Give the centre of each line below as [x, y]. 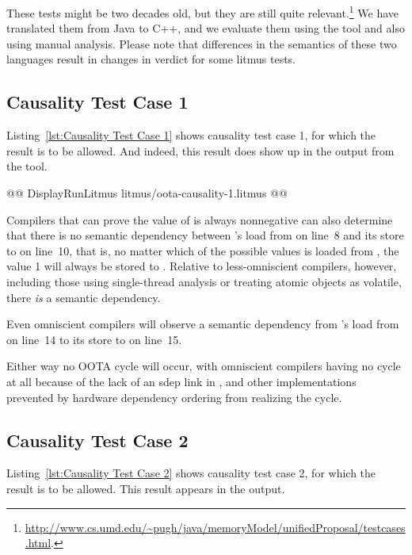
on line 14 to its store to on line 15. [94, 339]
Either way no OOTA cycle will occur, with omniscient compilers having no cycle [204, 366]
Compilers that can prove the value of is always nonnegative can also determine [200, 219]
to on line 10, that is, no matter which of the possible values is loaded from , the [203, 250]
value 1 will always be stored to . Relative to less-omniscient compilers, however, [202, 266]
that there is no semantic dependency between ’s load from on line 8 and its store [205, 235]
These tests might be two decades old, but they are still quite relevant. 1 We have [203, 11]
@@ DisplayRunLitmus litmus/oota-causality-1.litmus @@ [147, 193]
